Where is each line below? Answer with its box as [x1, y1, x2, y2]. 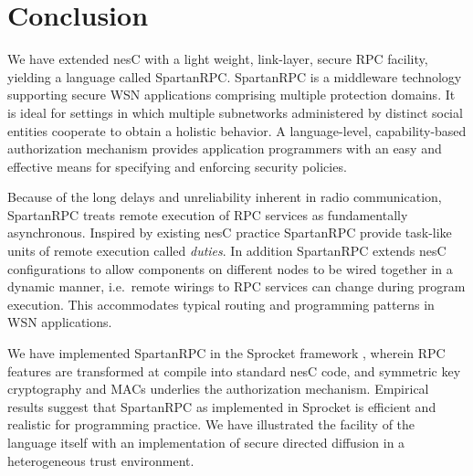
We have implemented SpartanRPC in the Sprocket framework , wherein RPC [7, 344, 446, 363]
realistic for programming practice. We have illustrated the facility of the [7, 415, 415, 434]
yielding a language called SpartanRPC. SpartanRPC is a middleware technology [7, 67, 462, 86]
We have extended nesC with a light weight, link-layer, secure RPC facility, [7, 49, 428, 69]
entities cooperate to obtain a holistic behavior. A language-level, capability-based [7, 121, 467, 140]
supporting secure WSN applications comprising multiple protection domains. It [7, 85, 456, 104]
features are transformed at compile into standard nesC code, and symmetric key [7, 361, 461, 380]
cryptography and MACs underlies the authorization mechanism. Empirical [7, 379, 429, 398]
